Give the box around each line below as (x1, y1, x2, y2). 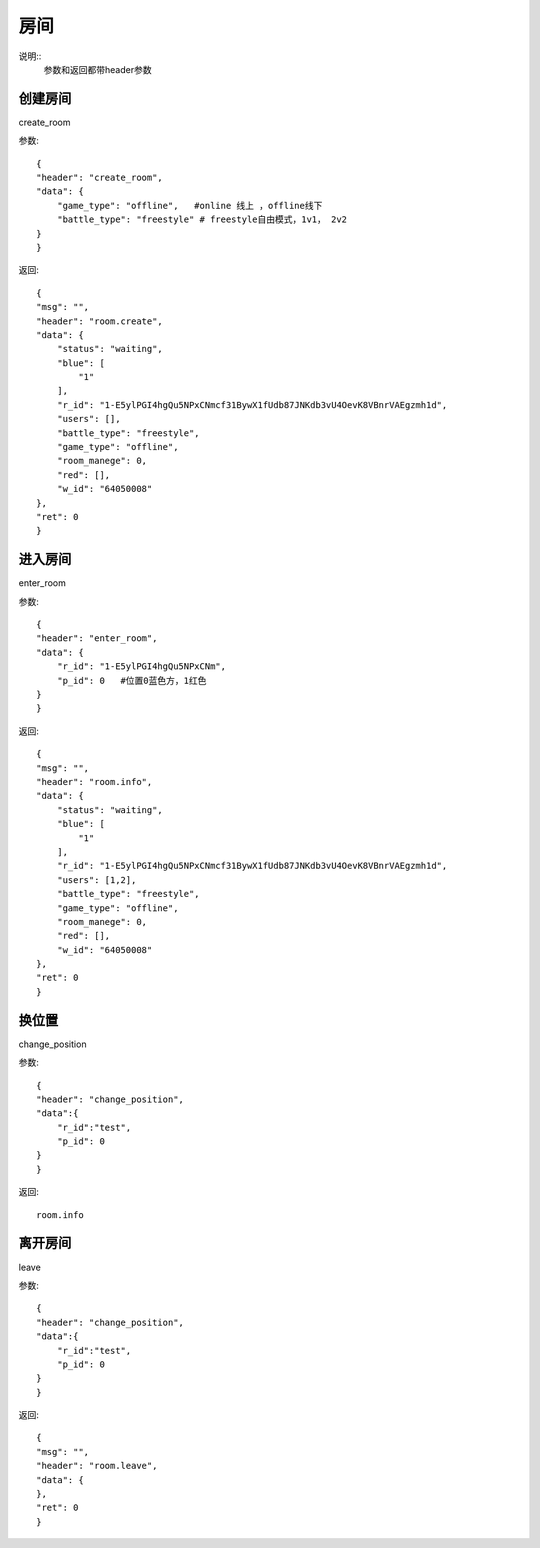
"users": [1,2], (56, 874, 137, 885)
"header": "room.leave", (36, 1460, 158, 1472)
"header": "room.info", (36, 776, 153, 787)
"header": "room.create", (36, 315, 164, 327)
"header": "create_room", (36, 172, 164, 184)
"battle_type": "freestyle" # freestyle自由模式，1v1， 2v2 (56, 214, 348, 225)
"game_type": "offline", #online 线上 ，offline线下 (56, 200, 323, 211)
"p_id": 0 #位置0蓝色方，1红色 (56, 675, 207, 686)
